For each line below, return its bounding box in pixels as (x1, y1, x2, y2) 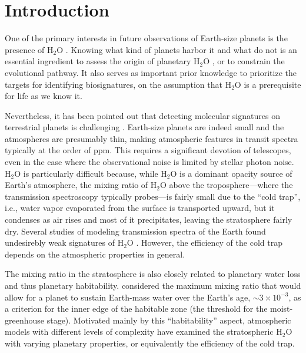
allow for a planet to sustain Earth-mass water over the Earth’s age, (5, 291, 251, 303)
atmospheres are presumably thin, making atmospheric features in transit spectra (5, 132, 298, 144)
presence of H (5, 43, 54, 55)
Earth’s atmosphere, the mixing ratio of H (5, 179, 157, 191)
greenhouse (5, 314, 45, 326)
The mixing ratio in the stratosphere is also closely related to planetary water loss (5, 268, 301, 280)
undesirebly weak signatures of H (5, 236, 124, 249)
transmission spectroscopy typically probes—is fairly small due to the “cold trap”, (5, 190, 301, 202)
